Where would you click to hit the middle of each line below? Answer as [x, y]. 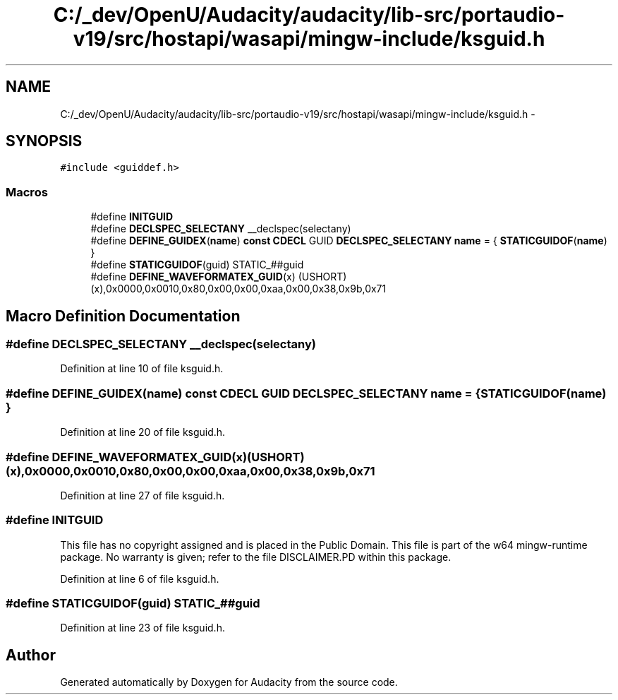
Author [31, 655]
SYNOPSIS [44, 141]
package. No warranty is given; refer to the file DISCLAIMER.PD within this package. [256, 557]
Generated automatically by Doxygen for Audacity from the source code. [229, 682]
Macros [27, 192]
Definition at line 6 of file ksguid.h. [140, 579]
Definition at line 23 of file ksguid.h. [143, 628]
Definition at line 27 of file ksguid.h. [143, 495]
